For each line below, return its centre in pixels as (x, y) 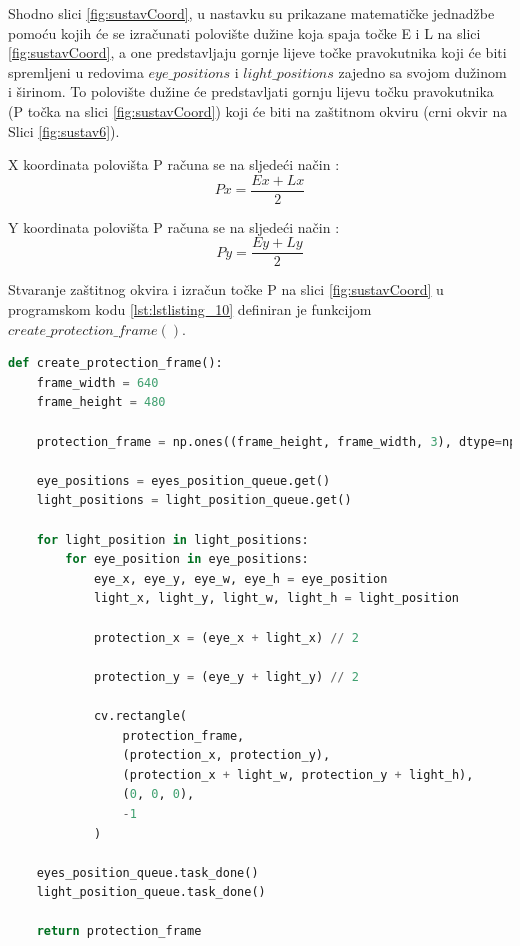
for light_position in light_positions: (172, 539)
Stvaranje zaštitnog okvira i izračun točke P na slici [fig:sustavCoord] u (226, 289)
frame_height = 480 (101, 402)
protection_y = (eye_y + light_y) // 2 (226, 676)
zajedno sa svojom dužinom (422, 71)
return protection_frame (119, 931)
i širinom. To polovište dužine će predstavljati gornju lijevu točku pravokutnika (251, 91)
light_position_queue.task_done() (151, 892)
